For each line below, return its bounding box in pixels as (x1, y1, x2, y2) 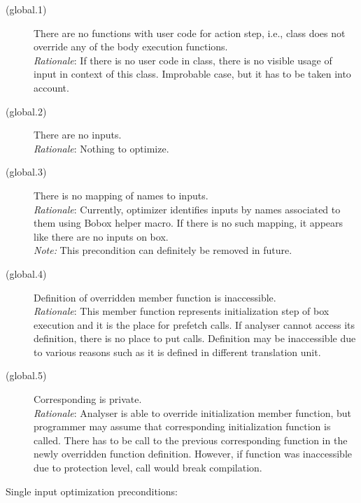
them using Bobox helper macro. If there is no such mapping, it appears (34, 215, 344, 230)
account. (34, 80, 69, 94)
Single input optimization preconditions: (6, 483, 178, 498)
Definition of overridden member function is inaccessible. (34, 290, 276, 304)
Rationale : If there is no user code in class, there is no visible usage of (34, 52, 332, 67)
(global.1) (6, 2, 47, 16)
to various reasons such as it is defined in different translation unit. (34, 344, 321, 359)
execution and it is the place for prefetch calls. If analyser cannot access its (34, 317, 355, 332)
